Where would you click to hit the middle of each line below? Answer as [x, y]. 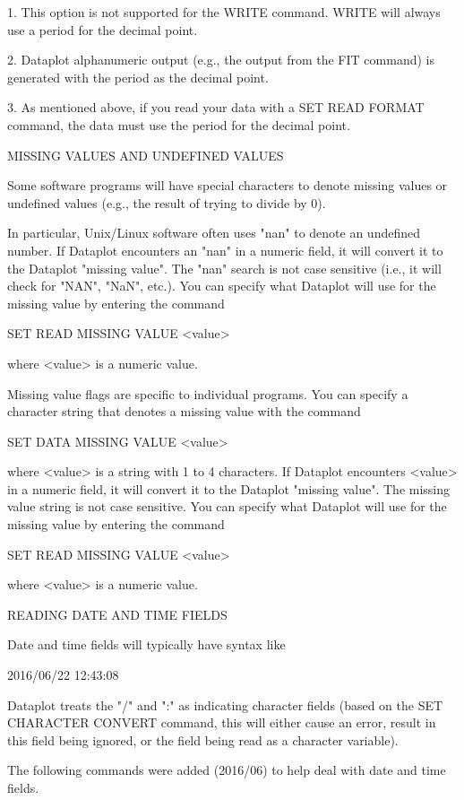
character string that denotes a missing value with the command [184, 411]
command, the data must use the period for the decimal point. [179, 124]
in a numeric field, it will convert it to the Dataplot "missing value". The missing [229, 488]
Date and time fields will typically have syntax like [146, 644]
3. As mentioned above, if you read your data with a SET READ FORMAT [216, 107]
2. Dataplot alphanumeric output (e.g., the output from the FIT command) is [221, 60]
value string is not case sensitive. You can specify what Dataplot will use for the [227, 506]
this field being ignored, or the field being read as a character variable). [203, 739]
